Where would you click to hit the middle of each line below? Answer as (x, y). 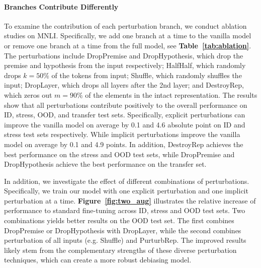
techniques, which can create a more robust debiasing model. (98, 260)
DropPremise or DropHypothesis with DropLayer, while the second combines (123, 230)
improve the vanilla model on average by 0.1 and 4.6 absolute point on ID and (125, 124)
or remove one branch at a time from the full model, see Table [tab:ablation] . (128, 45)
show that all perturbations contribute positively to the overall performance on (126, 105)
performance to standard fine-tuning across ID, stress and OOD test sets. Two (125, 210)
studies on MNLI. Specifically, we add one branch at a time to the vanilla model (128, 36)
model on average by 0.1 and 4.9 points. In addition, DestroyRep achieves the (124, 144)
